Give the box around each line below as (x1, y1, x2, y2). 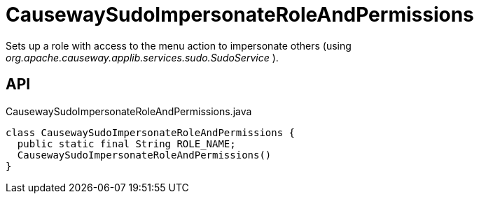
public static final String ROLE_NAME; (17, 138, 236, 149)
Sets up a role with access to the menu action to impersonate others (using (6, 39, 352, 52)
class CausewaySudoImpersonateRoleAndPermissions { (6, 126, 296, 138)
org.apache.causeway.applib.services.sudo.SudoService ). (6, 51, 279, 64)
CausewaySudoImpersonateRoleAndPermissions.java (6, 105, 252, 117)
